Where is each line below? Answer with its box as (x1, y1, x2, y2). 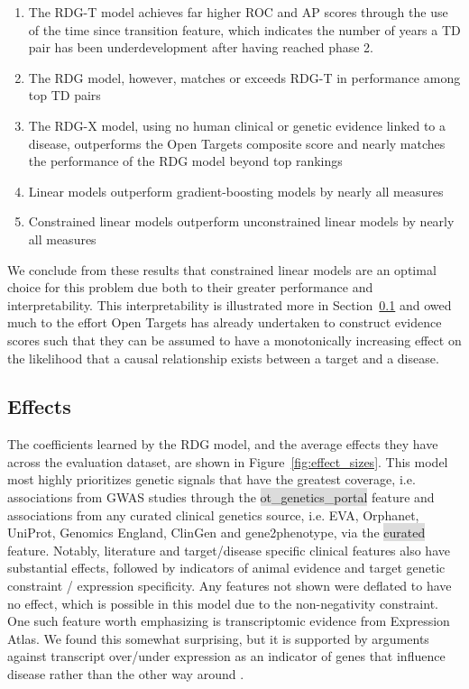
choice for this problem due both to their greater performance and (7, 278, 373, 297)
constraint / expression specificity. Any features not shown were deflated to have (7, 576, 452, 595)
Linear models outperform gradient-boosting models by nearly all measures (28, 181, 444, 200)
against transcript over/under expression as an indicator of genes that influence (7, 647, 446, 666)
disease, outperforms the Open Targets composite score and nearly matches (28, 133, 446, 152)
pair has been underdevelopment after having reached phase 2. (28, 38, 374, 57)
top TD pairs (28, 86, 101, 105)
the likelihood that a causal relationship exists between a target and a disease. (7, 348, 439, 367)
